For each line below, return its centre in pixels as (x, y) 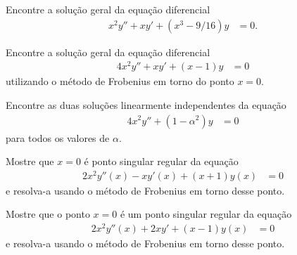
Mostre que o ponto (48, 214)
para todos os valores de (58, 137)
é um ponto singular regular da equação (206, 214)
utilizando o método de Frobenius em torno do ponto (120, 81)
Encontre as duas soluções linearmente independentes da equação (146, 104)
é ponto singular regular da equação (161, 161)
